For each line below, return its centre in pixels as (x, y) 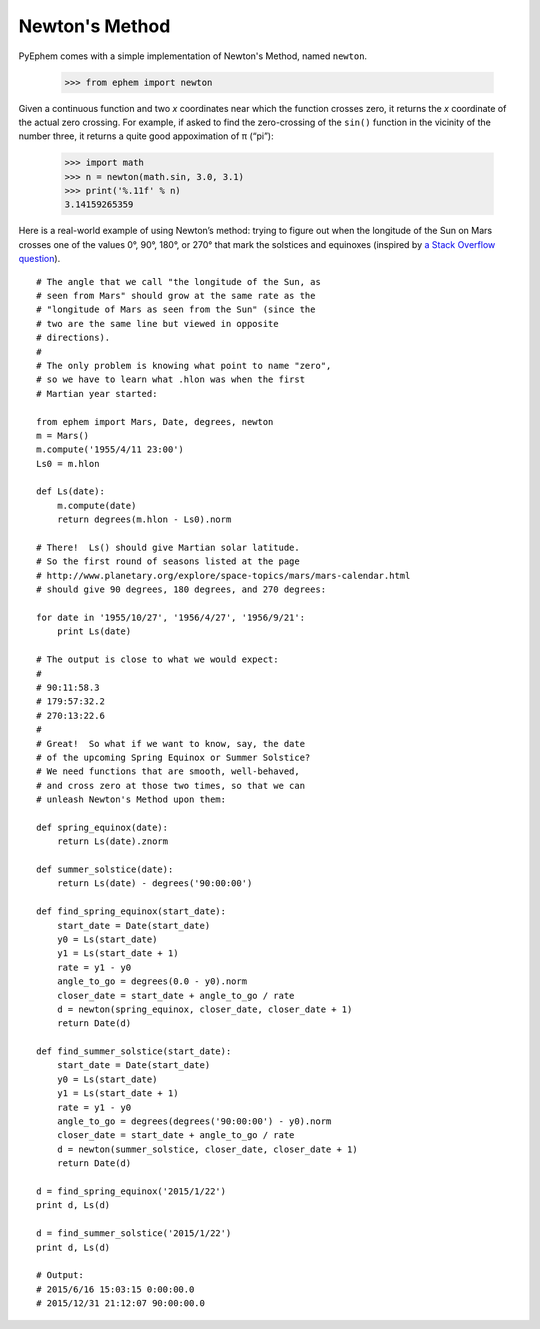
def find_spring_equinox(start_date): (131, 911)
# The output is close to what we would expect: (157, 659)
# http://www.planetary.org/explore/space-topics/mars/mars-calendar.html (223, 575)
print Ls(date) (94, 631)
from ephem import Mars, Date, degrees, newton (155, 421)
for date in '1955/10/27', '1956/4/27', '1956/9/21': (170, 617)
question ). (39, 259)
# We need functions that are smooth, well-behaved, (168, 771)
